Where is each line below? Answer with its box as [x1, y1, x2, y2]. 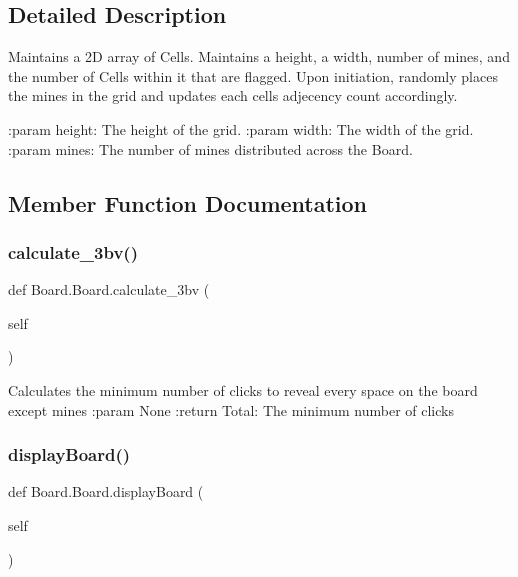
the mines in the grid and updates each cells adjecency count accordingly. [8, 85, 458, 106]
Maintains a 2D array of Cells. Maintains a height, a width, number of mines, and [8, 46, 510, 67]
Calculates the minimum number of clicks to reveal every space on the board [8, 379, 478, 400]
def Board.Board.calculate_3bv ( [8, 279, 210, 300]
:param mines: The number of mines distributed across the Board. [8, 138, 413, 159]
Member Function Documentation [8, 187, 368, 218]
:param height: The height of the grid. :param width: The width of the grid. [8, 118, 474, 139]
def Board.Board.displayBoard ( [8, 481, 204, 502]
